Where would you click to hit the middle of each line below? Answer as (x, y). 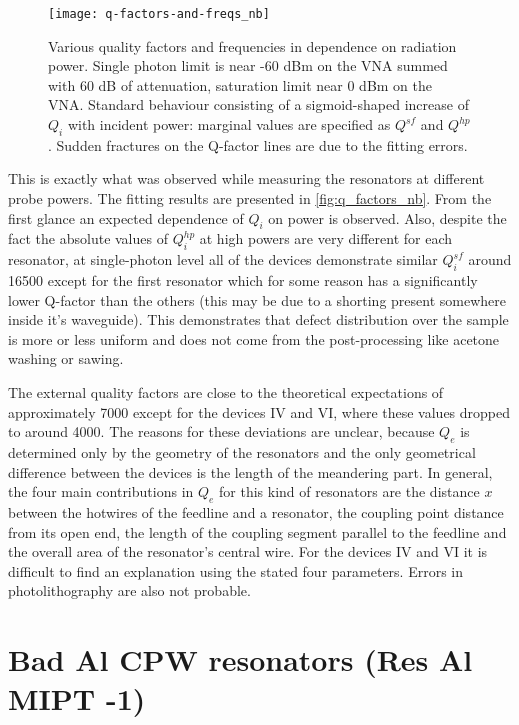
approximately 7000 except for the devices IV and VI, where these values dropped (259, 411)
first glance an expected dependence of (126, 217)
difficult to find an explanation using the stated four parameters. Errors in (236, 570)
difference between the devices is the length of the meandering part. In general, (250, 471)
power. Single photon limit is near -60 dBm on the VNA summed (248, 65)
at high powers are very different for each (326, 238)
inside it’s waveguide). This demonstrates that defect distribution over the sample (258, 319)
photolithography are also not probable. (129, 590)
